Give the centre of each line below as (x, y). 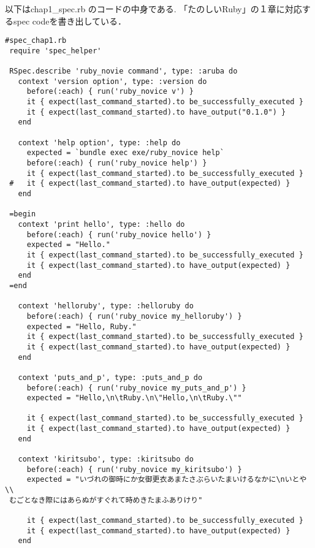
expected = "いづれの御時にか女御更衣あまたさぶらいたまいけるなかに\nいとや (167, 480)
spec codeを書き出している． (70, 21)
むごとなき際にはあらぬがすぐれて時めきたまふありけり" (106, 500)
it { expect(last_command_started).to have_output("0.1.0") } (156, 112)
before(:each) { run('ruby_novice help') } (117, 163)
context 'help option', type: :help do (99, 143)
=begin (23, 214)
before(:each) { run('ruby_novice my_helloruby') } (134, 316)
